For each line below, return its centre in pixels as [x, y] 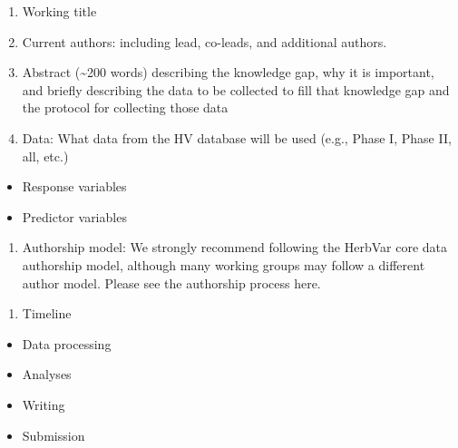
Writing [44, 404]
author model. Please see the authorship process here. [171, 282]
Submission [54, 435]
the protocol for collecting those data [125, 107]
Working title [59, 11]
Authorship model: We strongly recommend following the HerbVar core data [235, 247]
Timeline [47, 313]
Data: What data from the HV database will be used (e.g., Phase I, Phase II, [237, 137]
